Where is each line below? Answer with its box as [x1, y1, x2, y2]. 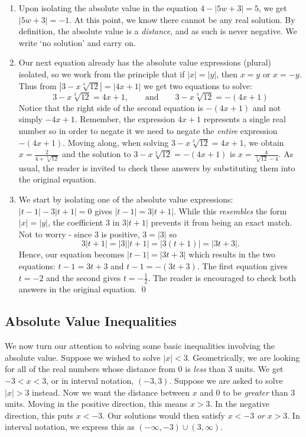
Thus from [18, 79, 57, 92]
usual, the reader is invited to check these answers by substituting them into [18, 161, 295, 174]
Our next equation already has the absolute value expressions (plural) [18, 56, 271, 69]
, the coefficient [47, 216, 103, 229]
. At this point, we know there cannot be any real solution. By [69, 13, 295, 25]
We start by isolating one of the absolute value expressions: [18, 193, 233, 205]
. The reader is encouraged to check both [148, 271, 297, 283]
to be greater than [223, 386, 288, 398]
